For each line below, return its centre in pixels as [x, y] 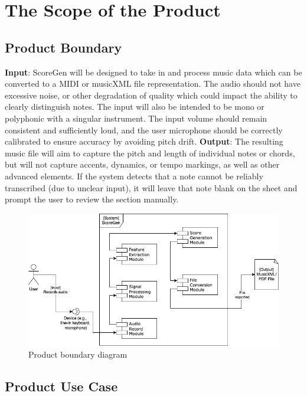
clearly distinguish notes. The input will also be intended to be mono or [135, 107]
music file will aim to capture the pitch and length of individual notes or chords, [150, 153]
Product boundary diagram [78, 354]
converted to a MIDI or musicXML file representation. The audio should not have [153, 84]
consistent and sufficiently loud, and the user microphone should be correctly [144, 130]
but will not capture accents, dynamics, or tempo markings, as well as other [142, 164]
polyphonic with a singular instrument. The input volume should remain [136, 118]
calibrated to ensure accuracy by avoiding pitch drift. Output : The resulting [144, 141]
